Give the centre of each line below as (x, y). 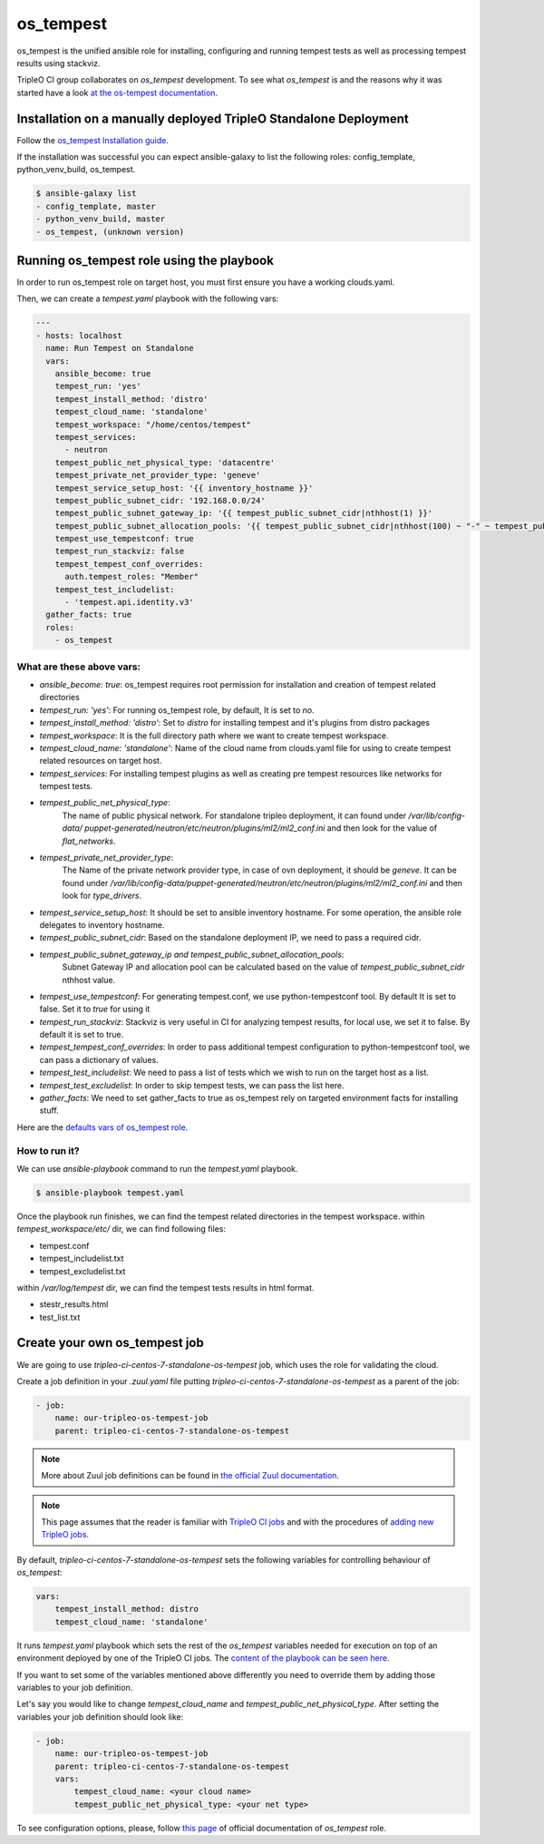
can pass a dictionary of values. (99, 1059)
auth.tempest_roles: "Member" (132, 577)
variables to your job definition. (75, 1687)
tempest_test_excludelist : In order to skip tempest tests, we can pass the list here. (192, 1085)
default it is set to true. (82, 1035)
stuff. (49, 1110)
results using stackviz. (58, 63)
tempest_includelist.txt (82, 1259)
